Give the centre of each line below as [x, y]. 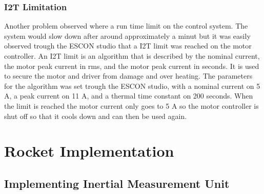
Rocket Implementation [89, 151]
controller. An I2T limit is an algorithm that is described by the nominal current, [132, 56]
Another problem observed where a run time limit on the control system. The [126, 26]
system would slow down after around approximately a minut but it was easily [127, 35]
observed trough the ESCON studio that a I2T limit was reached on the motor [128, 46]
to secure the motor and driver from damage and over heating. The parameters [128, 76]
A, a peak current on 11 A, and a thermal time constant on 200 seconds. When [129, 96]
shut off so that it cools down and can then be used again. [96, 116]
